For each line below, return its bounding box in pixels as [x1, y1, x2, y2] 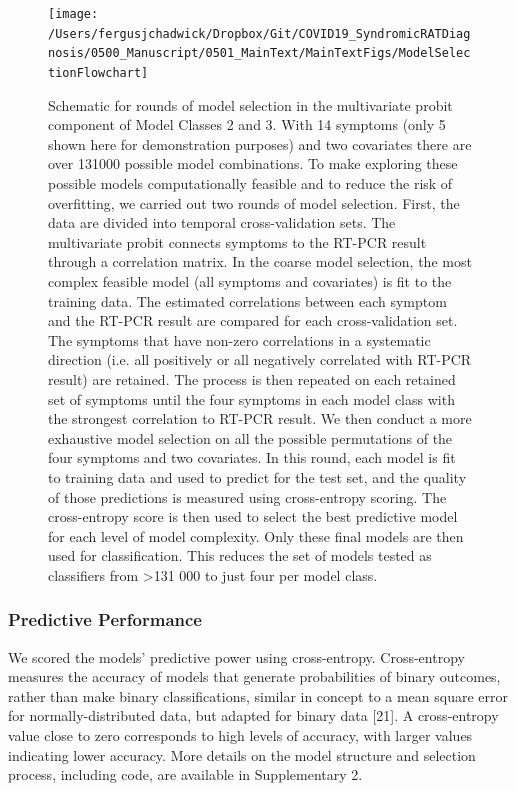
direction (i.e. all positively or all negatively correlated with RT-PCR [48, 349, 472, 370]
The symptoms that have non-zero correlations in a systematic [48, 329, 431, 350]
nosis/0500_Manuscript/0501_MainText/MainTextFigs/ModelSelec [48, 46, 471, 61]
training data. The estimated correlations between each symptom [48, 290, 447, 311]
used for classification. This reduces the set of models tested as [48, 545, 432, 566]
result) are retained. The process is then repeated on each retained [48, 368, 456, 389]
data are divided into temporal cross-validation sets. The [48, 212, 396, 233]
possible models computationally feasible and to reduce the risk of [48, 173, 453, 193]
